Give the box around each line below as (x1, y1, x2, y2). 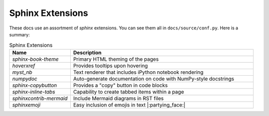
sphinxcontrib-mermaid (12, 95, 68, 102)
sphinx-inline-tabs (12, 88, 55, 95)
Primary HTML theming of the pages (73, 55, 159, 62)
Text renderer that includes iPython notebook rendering (73, 69, 204, 76)
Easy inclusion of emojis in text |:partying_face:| (73, 101, 186, 108)
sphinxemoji (12, 101, 41, 108)
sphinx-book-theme (12, 55, 59, 62)
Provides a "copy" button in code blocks (73, 82, 168, 89)
